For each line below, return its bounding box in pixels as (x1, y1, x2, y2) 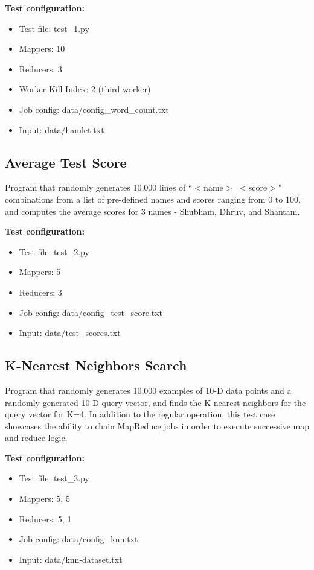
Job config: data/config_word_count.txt (19, 103, 169, 115)
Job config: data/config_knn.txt (19, 533, 138, 545)
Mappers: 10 (19, 42, 65, 55)
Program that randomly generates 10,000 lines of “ (5, 181, 193, 194)
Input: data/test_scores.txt (19, 326, 121, 339)
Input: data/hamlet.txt (19, 123, 104, 136)
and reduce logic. (5, 431, 68, 444)
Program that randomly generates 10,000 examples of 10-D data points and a (5, 384, 292, 396)
